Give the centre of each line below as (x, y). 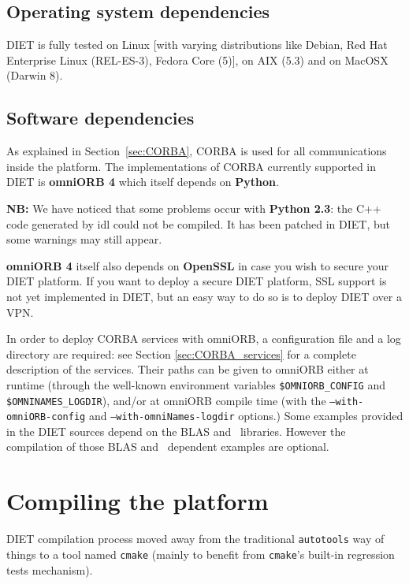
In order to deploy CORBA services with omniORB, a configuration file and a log (204, 338)
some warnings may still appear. (84, 239)
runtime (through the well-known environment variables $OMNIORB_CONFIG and (196, 384)
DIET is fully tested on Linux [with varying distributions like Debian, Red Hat (197, 45)
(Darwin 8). (35, 75)
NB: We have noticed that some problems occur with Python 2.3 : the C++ (194, 208)
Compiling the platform (138, 501)
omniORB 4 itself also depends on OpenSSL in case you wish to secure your (198, 265)
